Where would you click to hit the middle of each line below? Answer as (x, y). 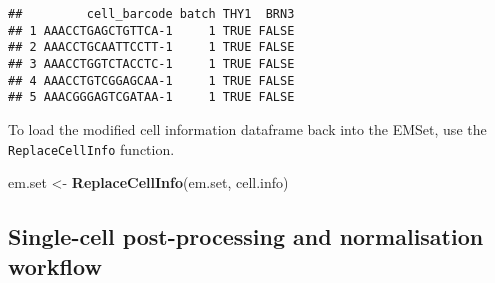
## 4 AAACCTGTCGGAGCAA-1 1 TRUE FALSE (151, 80)
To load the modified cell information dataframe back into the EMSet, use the (247, 128)
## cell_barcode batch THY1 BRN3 (151, 14)
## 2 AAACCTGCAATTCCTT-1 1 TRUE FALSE (151, 47)
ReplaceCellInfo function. (91, 148)
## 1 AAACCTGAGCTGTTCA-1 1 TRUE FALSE (151, 30)
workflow (55, 265)
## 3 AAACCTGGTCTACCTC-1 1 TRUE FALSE (151, 63)
